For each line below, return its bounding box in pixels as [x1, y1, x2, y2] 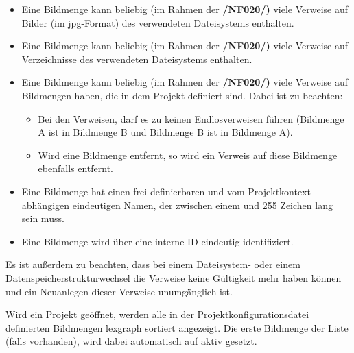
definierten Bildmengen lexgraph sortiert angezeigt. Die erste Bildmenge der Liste [5, 320, 349, 334]
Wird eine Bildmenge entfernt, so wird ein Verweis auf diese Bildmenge [38, 147, 338, 162]
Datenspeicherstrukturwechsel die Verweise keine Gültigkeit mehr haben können [5, 270, 342, 284]
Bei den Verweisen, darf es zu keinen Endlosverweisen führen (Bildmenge [38, 111, 344, 125]
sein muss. [21, 211, 64, 226]
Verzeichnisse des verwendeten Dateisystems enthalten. [21, 51, 252, 66]
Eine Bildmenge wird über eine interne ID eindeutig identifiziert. [21, 234, 294, 248]
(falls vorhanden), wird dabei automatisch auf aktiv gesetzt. [5, 334, 257, 348]
